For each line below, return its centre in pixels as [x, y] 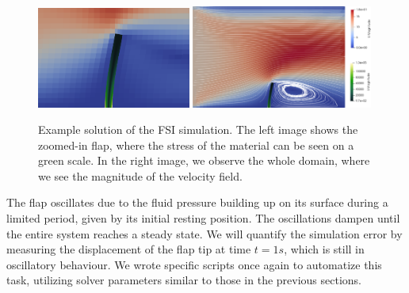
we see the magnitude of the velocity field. [140, 175]
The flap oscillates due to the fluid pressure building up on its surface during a [197, 202]
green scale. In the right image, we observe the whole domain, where [204, 160]
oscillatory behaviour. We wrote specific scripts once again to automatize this [194, 264]
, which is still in [324, 249]
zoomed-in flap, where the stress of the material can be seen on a [196, 145]
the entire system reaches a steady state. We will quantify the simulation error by [204, 233]
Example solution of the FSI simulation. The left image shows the [198, 129]
